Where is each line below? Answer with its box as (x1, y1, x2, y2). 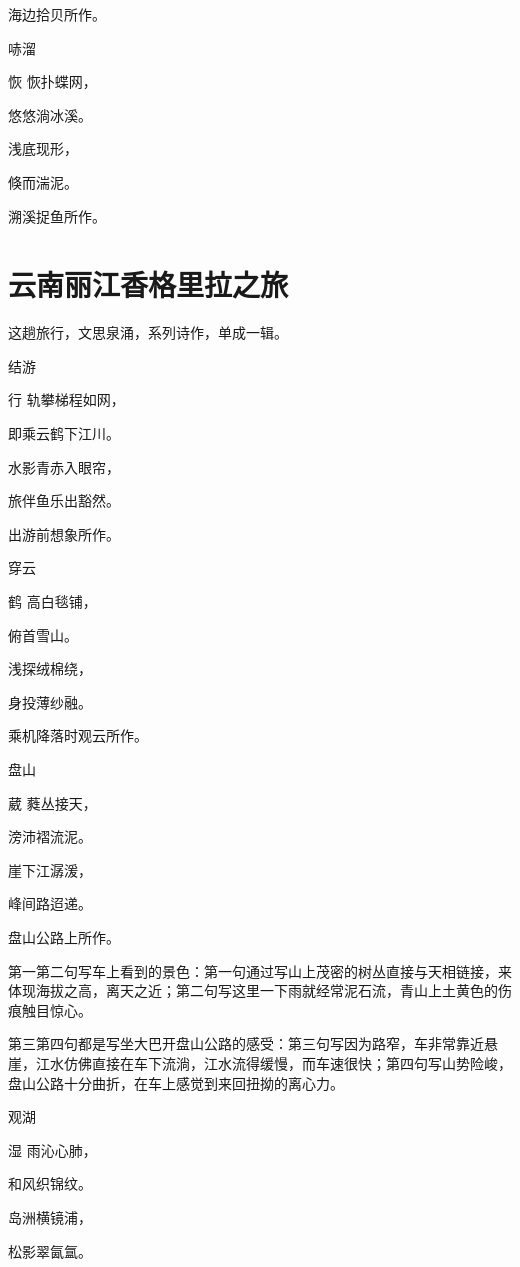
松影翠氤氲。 (8, 1240, 92, 1261)
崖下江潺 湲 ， (8, 859, 92, 880)
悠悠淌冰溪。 (8, 104, 92, 125)
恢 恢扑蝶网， (8, 71, 97, 92)
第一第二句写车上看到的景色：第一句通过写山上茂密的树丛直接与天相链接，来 (8, 960, 512, 981)
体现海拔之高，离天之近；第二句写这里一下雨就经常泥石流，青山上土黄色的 (8, 980, 498, 1001)
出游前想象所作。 (8, 523, 120, 544)
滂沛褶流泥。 (8, 826, 92, 847)
